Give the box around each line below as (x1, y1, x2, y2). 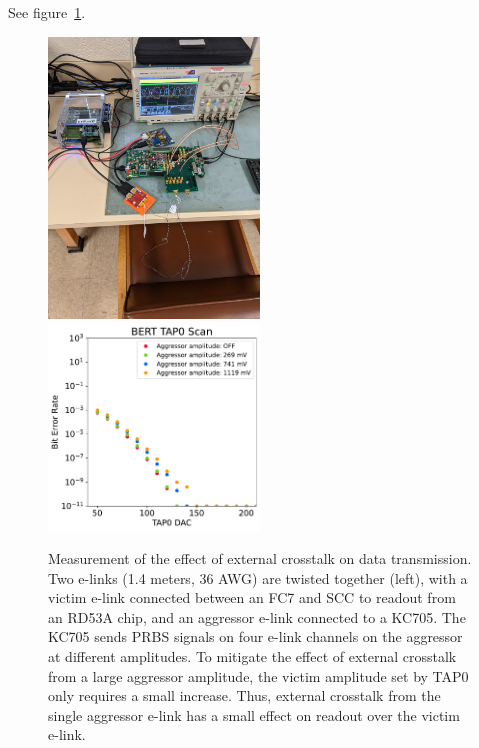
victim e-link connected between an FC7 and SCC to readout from (48, 587, 456, 608)
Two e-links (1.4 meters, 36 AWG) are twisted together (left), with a (48, 567, 468, 588)
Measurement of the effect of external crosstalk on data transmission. (48, 548, 472, 569)
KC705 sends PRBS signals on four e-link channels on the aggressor (48, 626, 463, 647)
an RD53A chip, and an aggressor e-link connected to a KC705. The (48, 606, 466, 627)
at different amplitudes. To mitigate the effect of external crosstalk (48, 646, 457, 667)
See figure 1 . (8, 2, 86, 22)
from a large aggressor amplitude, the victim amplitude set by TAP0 (48, 665, 469, 686)
